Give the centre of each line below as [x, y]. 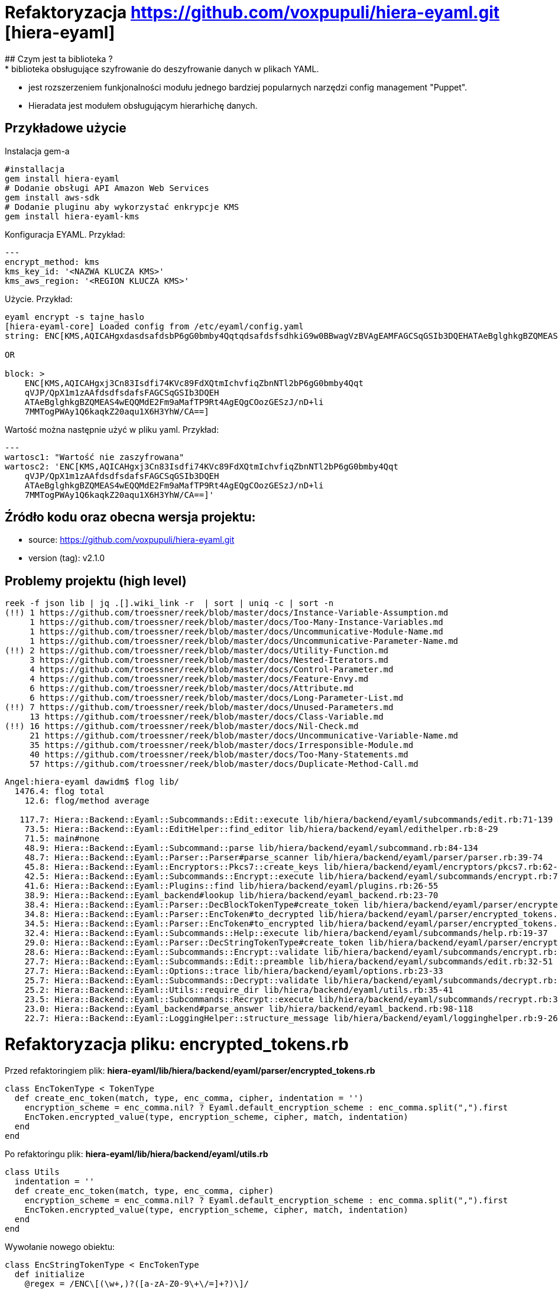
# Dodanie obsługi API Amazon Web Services [107, 188]
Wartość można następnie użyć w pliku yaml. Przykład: [112, 429]
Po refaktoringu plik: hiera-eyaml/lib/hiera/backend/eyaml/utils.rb [137, 1154]
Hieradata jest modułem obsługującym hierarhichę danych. [143, 105]
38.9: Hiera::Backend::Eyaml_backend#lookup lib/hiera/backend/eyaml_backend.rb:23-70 [231, 896]
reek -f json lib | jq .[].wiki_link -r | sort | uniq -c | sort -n [169, 603]
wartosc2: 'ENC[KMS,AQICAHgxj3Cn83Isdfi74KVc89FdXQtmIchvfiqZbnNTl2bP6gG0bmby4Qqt [202, 466]
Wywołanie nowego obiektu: [60, 1246]
